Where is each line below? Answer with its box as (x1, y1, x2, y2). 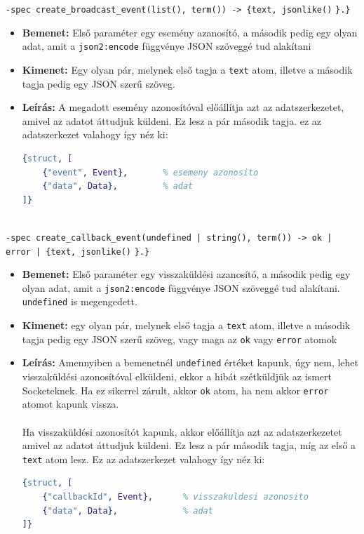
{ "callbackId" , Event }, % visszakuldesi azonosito (42, 491, 309, 502)
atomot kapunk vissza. (22, 396, 119, 411)
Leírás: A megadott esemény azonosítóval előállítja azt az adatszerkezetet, (22, 100, 344, 114)
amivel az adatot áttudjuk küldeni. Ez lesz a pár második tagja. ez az (22, 113, 322, 128)
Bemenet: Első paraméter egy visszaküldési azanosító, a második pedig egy (22, 267, 351, 281)
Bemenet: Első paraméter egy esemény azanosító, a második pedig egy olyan (22, 25, 358, 39)
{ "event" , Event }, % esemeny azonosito (42, 167, 259, 178)
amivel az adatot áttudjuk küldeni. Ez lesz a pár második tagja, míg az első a (22, 438, 356, 453)
